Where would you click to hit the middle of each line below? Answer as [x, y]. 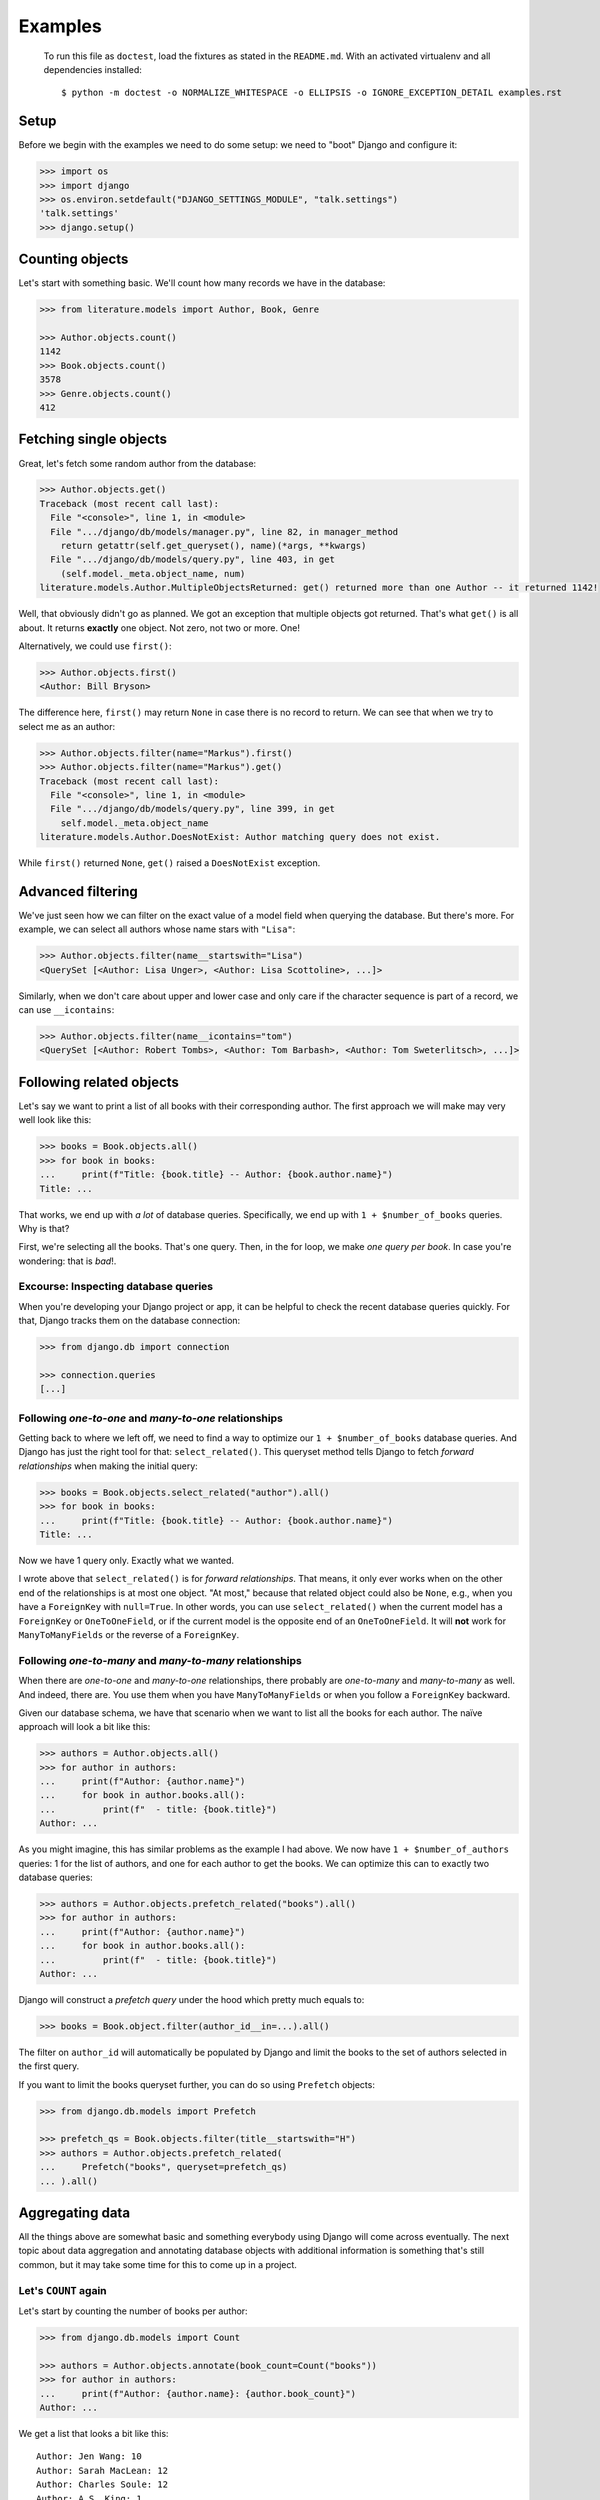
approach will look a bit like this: [84, 1727]
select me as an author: [66, 726]
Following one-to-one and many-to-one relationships [151, 1418]
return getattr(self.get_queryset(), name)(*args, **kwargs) [213, 546]
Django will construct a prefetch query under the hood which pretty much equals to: [191, 1999]
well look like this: [55, 1120]
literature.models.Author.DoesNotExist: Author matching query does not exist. [240, 837]
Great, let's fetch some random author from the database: [137, 463]
